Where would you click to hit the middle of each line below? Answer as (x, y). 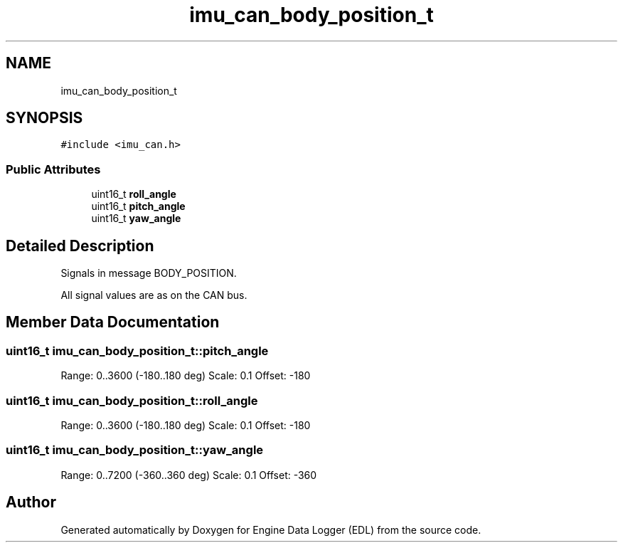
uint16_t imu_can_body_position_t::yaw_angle (135, 450)
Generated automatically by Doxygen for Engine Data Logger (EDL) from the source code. (271, 529)
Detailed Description (80, 246)
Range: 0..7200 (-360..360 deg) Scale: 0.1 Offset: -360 (189, 475)
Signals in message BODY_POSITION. (149, 273)
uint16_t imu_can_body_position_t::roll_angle (132, 400)
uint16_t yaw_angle (136, 218)
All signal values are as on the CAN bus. (154, 295)
